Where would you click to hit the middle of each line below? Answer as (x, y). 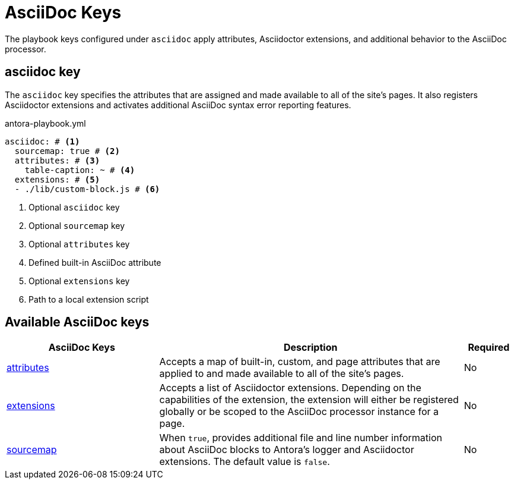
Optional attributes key (79, 244)
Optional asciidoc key (74, 207)
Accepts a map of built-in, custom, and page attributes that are (300, 362)
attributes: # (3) (57, 160)
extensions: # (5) (57, 179)
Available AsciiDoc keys (77, 322)
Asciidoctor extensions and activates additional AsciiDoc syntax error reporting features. (178, 105)
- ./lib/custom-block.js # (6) (87, 189)
